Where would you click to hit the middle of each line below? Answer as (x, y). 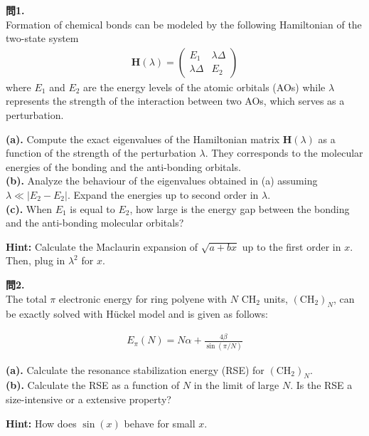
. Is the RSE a (321, 385)
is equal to (92, 208)
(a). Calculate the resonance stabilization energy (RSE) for (135, 369)
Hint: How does (41, 423)
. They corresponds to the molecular (284, 153)
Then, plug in (36, 260)
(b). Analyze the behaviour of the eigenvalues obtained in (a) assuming (162, 181)
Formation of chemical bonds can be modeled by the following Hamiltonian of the (184, 24)
